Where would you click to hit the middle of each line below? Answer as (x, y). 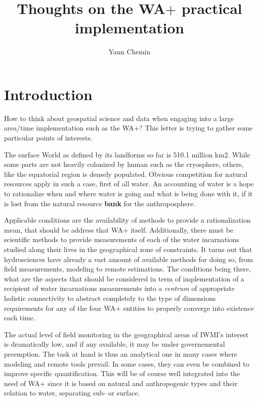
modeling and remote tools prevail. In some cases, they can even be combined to (127, 363)
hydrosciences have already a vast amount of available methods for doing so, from (129, 259)
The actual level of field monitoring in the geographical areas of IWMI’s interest (126, 334)
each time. (20, 318)
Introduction (48, 94)
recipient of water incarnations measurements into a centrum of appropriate (120, 288)
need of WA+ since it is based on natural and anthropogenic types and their (121, 383)
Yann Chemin (129, 52)
